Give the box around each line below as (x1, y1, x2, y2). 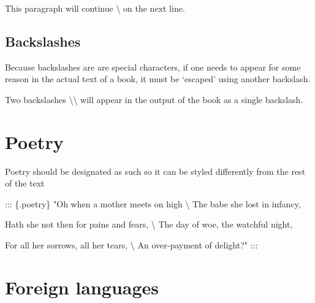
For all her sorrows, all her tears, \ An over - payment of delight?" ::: (5, 239, 258, 251)
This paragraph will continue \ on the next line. (5, 2, 185, 14)
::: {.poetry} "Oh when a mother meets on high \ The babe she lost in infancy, (5, 197, 301, 210)
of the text (5, 177, 45, 190)
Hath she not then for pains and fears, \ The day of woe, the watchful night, (5, 218, 293, 231)
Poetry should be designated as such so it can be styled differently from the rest (5, 164, 306, 177)
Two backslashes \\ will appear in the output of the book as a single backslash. (5, 93, 303, 105)
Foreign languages (5, 274, 159, 299)
